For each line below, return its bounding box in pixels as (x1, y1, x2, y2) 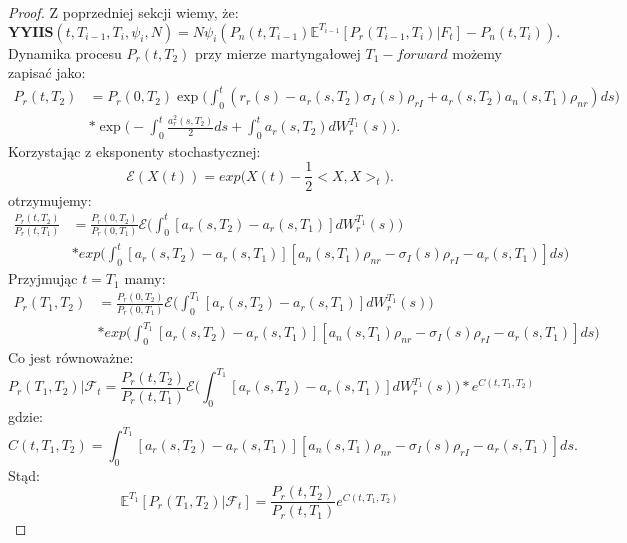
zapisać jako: (8, 62, 86, 83)
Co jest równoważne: (8, 347, 134, 368)
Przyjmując (8, 268, 78, 289)
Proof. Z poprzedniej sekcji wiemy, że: (8, 2, 239, 22)
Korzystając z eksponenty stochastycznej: (8, 140, 261, 161)
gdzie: (8, 405, 43, 426)
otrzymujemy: (8, 189, 92, 210)
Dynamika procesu (8, 42, 122, 63)
